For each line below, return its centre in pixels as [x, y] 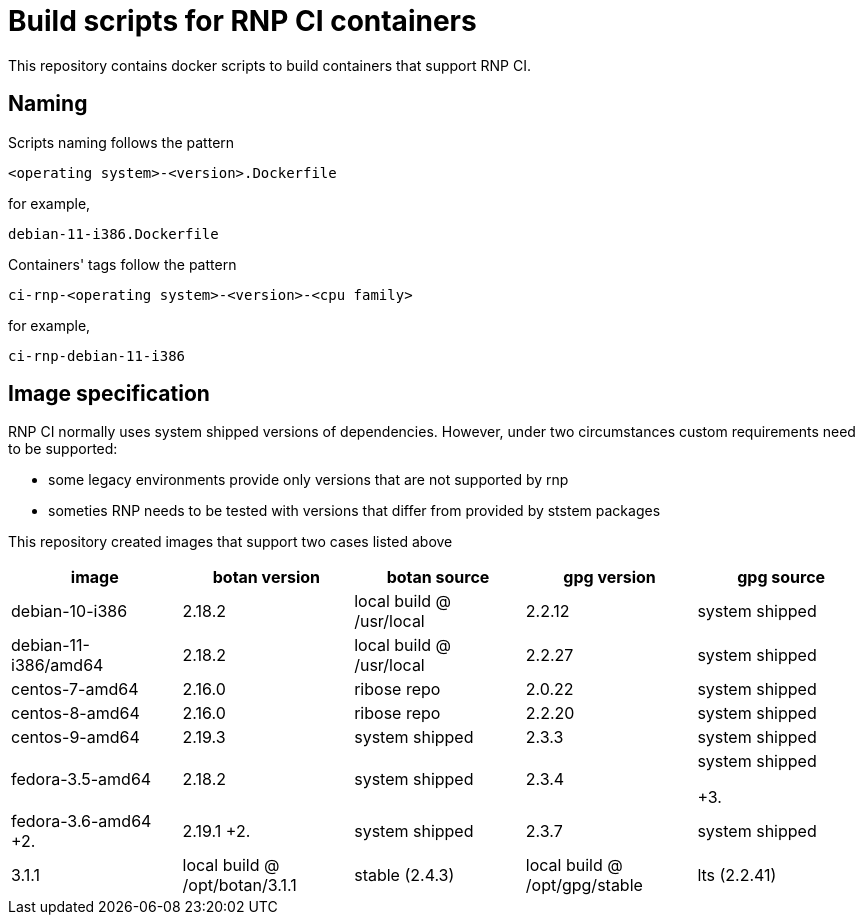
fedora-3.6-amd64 [81, 821]
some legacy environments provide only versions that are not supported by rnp [308, 480]
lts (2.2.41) [737, 875]
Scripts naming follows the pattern [121, 142]
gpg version [609, 577]
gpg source [781, 577]
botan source [438, 577]
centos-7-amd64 [75, 689]
